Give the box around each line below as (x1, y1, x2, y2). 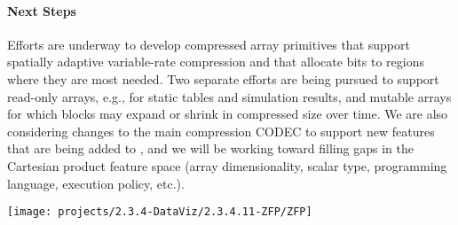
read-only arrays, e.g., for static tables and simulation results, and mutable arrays (7, 87, 452, 105)
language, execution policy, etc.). (7, 174, 185, 192)
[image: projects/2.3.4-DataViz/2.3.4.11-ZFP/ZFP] (7, 206, 312, 219)
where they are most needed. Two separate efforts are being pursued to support (7, 69, 439, 88)
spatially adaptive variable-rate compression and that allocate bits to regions (7, 52, 424, 71)
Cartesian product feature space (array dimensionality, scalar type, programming (7, 156, 447, 175)
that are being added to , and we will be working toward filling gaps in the (7, 139, 414, 158)
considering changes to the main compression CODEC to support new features (7, 121, 435, 140)
